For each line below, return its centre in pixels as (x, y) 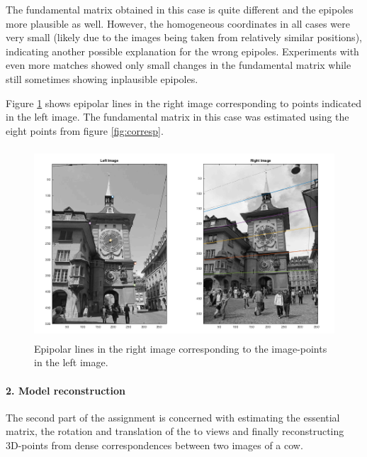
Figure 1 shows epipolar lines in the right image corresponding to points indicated (184, 103)
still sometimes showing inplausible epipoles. (102, 78)
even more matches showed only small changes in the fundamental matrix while (179, 65)
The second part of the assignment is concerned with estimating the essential (173, 417)
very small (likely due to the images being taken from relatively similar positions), (184, 37)
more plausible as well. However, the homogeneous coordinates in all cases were (178, 23)
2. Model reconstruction (66, 390)
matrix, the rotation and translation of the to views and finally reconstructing (175, 431)
